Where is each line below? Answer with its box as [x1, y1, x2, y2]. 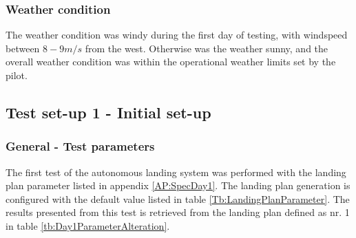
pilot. [6, 68, 28, 82]
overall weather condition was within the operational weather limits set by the [6, 54, 336, 69]
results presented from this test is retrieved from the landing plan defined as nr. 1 [6, 205, 350, 219]
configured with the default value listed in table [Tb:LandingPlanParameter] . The [6, 191, 350, 206]
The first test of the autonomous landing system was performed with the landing [6, 164, 346, 179]
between [6, 41, 40, 55]
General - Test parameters [6, 138, 155, 155]
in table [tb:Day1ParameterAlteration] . [6, 218, 170, 232]
